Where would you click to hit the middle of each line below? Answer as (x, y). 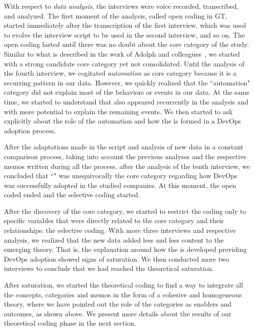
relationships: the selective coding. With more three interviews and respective (120, 230)
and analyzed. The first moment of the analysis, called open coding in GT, (116, 15)
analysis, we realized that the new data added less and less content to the (114, 239)
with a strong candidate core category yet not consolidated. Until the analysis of (124, 63)
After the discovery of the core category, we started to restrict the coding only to (125, 211)
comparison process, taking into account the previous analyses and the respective (125, 156)
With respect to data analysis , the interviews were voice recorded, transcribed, (121, 6)
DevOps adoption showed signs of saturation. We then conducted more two (116, 259)
